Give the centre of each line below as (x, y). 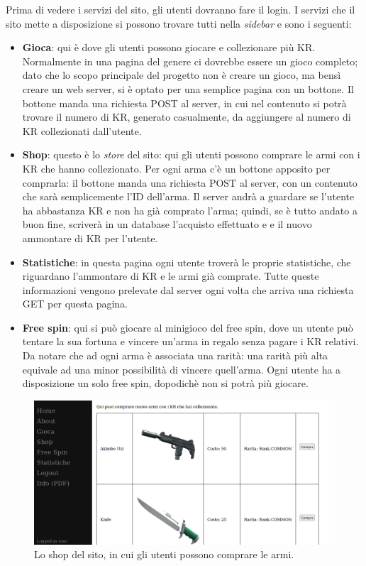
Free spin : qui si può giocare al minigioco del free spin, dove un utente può (188, 327)
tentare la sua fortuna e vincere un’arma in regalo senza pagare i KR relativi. (190, 341)
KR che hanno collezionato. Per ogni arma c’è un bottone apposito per (176, 168)
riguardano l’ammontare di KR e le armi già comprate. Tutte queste (171, 276)
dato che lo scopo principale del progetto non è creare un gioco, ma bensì (182, 75)
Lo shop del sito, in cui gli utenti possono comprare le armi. (164, 554)
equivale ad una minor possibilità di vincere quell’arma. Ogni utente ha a (182, 369)
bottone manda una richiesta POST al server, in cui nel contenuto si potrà (184, 103)
